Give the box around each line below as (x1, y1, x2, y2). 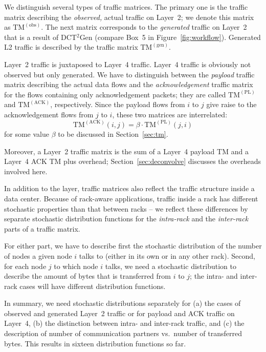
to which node (54, 260, 98, 271)
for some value (4, 128, 49, 139)
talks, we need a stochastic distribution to (105, 260, 236, 271)
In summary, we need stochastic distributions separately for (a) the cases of (4, 298, 241, 308)
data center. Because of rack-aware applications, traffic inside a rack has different (4, 193, 258, 203)
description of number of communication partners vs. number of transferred (4, 328, 242, 339)
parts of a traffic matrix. (4, 223, 80, 234)
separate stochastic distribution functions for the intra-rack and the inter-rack (4, 213, 249, 224)
